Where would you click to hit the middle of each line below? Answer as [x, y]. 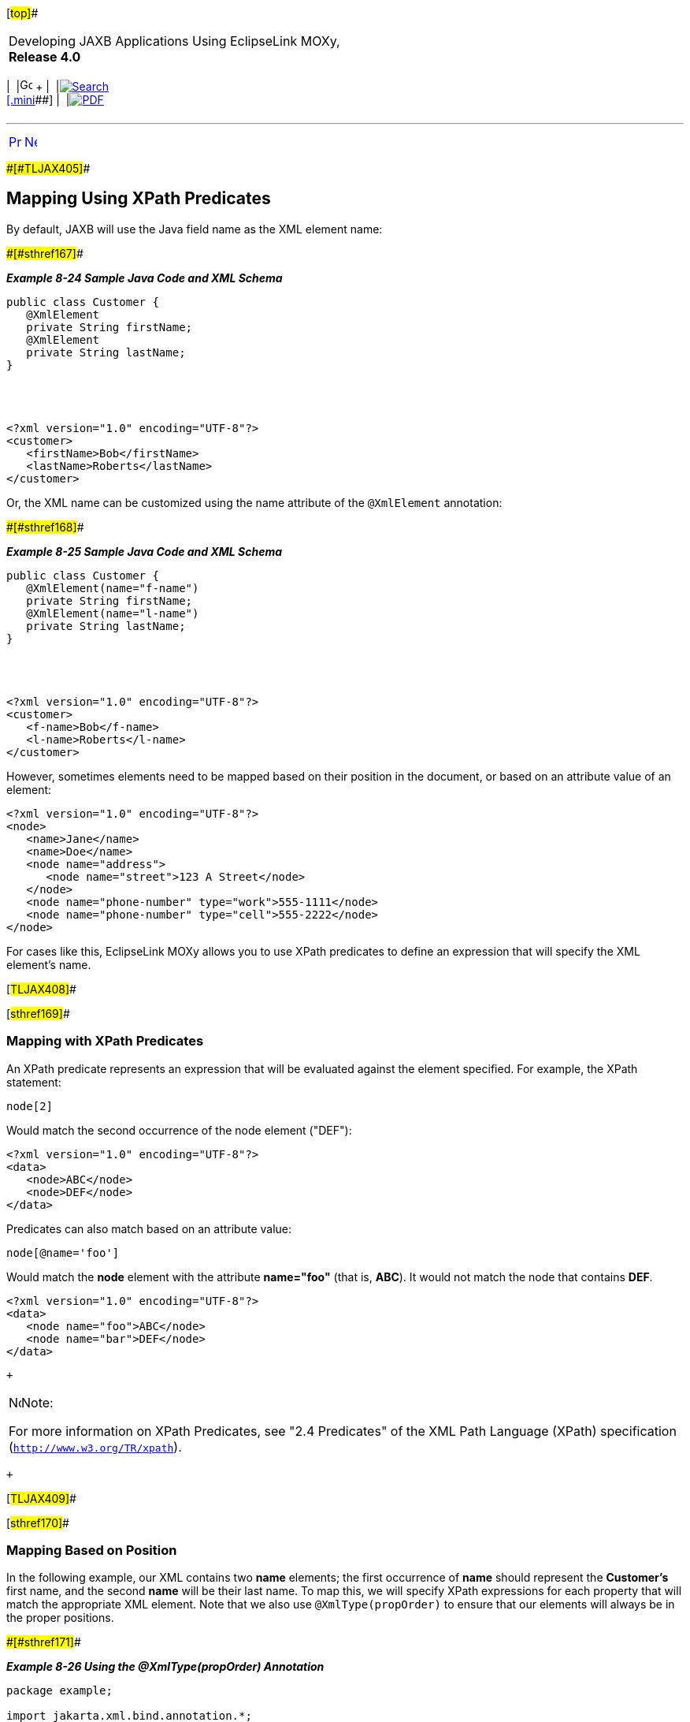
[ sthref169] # [38, 1013]
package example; [59, 1691]
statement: [34, 1082]
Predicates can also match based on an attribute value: [149, 1228]
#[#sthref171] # [44, 1642]
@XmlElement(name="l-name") [113, 613]
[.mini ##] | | [38, 100]
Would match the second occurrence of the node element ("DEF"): [179, 1130]
